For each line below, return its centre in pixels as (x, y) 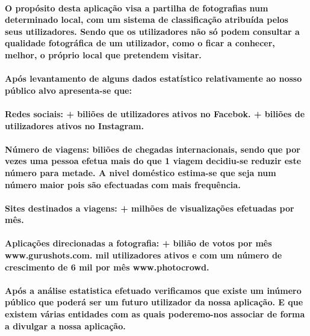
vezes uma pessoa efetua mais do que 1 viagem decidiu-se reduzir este (153, 161)
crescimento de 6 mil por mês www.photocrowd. (107, 267)
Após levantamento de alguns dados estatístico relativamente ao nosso (153, 78)
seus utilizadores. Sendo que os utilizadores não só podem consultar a (152, 31)
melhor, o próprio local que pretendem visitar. (103, 54)
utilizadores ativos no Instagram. (74, 125)
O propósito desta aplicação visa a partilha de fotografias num (137, 8)
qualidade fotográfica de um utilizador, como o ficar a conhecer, (140, 43)
